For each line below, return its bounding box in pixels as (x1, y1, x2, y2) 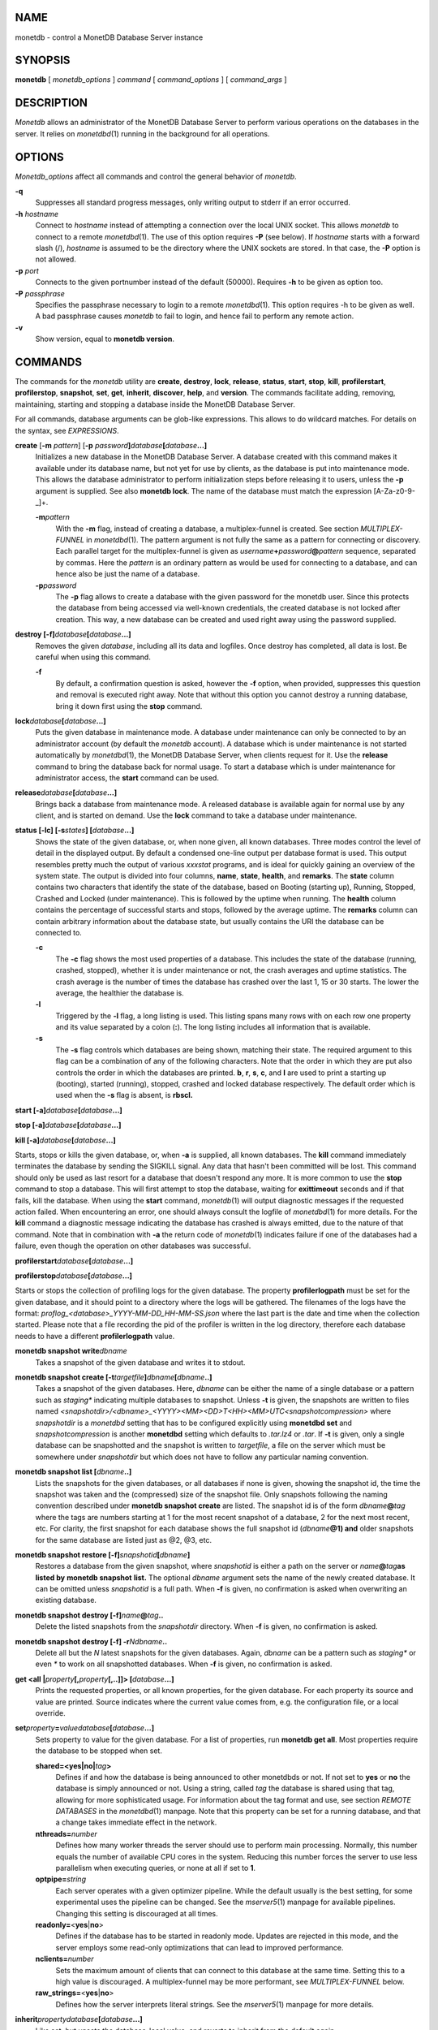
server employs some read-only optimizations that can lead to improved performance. (55, 1942, 344, 1952)
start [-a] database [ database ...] (15, 1105, 123, 1115)
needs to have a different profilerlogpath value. (15, 1331, 175, 1341)
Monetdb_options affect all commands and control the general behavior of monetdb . (15, 171, 297, 181)
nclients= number (35, 1954, 94, 1964)
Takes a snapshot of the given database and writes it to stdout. (35, 1357, 246, 1367)
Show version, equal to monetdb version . (35, 334, 174, 344)
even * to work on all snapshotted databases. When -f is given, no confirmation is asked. (35, 1659, 333, 1669)
